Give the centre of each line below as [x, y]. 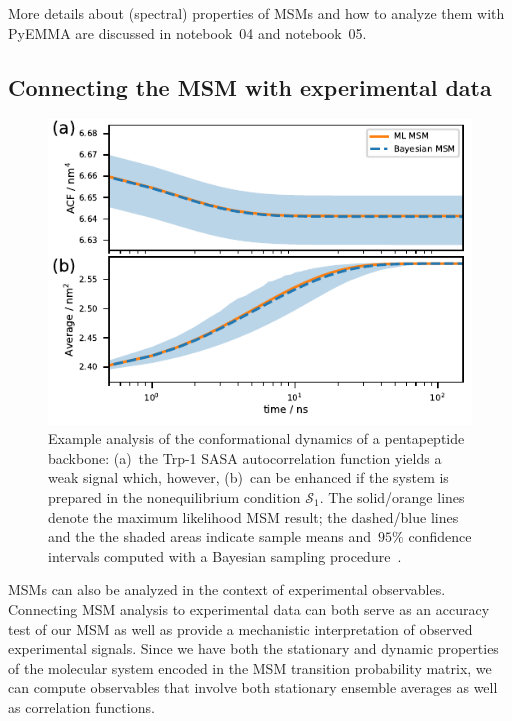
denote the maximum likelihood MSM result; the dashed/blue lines [253, 516]
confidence [440, 536]
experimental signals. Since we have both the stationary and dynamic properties [253, 648]
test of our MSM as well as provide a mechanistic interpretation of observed [240, 628]
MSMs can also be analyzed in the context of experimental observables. [227, 589]
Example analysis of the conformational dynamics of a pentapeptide [256, 438]
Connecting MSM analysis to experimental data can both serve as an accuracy [249, 608]
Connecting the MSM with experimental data [250, 86]
